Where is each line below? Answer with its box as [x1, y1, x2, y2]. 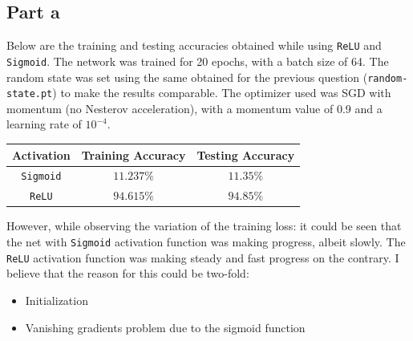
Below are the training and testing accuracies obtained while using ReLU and [6, 37, 382, 54]
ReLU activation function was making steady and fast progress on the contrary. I [6, 249, 399, 266]
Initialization [25, 291, 88, 308]
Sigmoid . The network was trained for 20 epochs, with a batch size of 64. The [6, 52, 389, 69]
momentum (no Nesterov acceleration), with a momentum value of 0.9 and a [6, 99, 383, 116]
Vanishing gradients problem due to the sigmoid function [25, 319, 306, 335]
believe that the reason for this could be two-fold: [6, 265, 249, 282]
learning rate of [6, 116, 82, 132]
